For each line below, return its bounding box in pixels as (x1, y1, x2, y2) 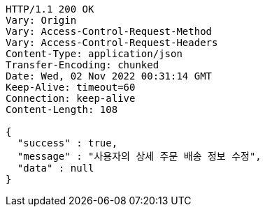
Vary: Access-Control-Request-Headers (6, 37, 218, 48)
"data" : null (17, 162, 94, 174)
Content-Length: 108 (6, 104, 118, 115)
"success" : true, (17, 137, 118, 149)
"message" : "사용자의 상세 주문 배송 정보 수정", (17, 151, 262, 162)
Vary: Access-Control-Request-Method (6, 26, 213, 37)
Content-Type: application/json (6, 48, 182, 59)
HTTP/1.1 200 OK (6, 3, 94, 15)
